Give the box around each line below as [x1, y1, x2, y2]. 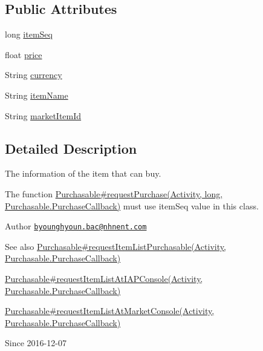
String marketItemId [5, 109, 82, 122]
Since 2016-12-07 [5, 336, 67, 349]
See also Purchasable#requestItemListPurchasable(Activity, [5, 240, 226, 252]
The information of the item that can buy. [5, 167, 161, 180]
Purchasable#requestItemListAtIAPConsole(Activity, [5, 272, 203, 284]
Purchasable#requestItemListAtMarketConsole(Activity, [5, 304, 215, 317]
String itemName [5, 88, 68, 101]
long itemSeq [5, 28, 53, 41]
